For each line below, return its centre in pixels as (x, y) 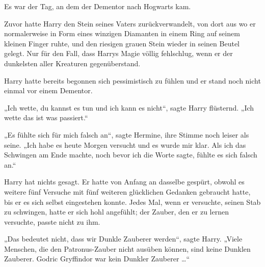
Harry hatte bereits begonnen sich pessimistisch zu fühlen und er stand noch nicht (132, 80)
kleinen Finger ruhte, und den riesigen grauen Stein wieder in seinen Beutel (122, 43)
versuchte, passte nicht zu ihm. (52, 221)
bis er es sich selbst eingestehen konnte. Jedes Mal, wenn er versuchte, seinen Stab (132, 202)
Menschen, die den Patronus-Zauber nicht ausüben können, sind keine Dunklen (127, 248)
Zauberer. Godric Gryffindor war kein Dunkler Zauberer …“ (97, 259)
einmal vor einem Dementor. (48, 90)
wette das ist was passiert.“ (46, 117)
